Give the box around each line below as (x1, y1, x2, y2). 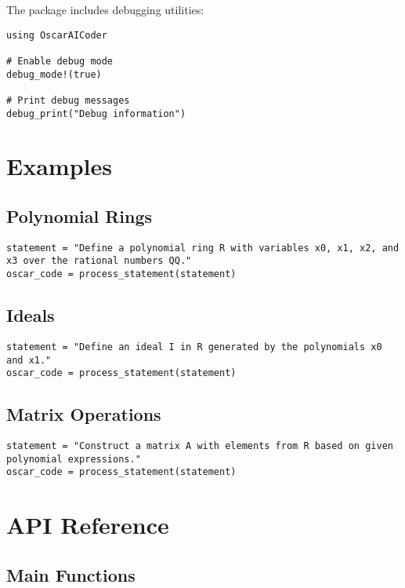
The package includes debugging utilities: (6, 2, 204, 17)
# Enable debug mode (6, 55, 114, 67)
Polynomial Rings (6, 203, 152, 228)
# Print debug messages (6, 94, 130, 106)
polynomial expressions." (6, 453, 141, 465)
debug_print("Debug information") (6, 108, 186, 119)
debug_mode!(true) (6, 68, 102, 80)
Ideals (6, 303, 55, 327)
